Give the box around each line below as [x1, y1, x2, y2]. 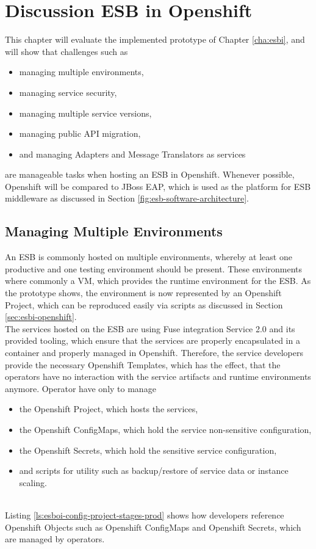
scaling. [19, 476, 47, 489]
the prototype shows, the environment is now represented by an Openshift [5, 286, 282, 299]
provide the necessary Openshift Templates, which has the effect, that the [5, 358, 281, 371]
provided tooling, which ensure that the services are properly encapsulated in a [5, 334, 300, 347]
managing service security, [19, 85, 117, 98]
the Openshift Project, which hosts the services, [19, 402, 198, 415]
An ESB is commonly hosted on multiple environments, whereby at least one [5, 250, 292, 263]
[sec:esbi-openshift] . [5, 310, 77, 323]
